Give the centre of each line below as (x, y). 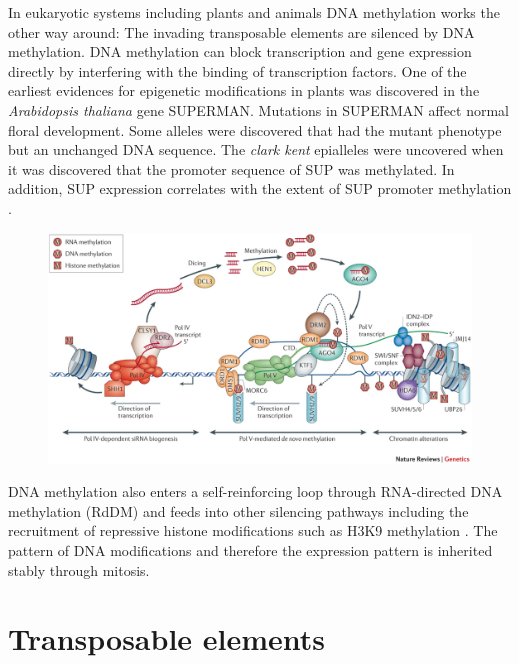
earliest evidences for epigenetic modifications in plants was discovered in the (244, 90)
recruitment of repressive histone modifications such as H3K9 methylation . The (253, 530)
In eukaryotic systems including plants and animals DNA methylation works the (254, 12)
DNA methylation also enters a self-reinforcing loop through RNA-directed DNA (255, 491)
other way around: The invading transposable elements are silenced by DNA (241, 31)
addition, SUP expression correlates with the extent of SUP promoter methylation (260, 188)
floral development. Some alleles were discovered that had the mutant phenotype (255, 129)
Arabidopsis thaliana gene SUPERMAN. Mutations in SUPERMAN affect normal (258, 109)
